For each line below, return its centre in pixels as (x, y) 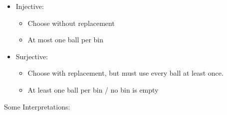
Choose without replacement (71, 23)
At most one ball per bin (65, 40)
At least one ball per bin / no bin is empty (93, 89)
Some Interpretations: (37, 106)
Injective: (30, 6)
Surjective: (32, 56)
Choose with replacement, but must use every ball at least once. (125, 73)
